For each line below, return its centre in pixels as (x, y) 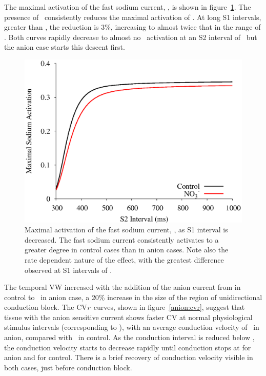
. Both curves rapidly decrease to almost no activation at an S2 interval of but (131, 37)
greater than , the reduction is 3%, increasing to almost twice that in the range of (132, 27)
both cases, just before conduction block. (68, 367)
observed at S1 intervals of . (68, 270)
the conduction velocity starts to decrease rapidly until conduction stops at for (128, 347)
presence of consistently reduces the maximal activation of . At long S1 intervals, (133, 17)
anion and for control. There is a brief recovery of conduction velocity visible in (129, 357)
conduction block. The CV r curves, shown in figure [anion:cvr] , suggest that (125, 307)
